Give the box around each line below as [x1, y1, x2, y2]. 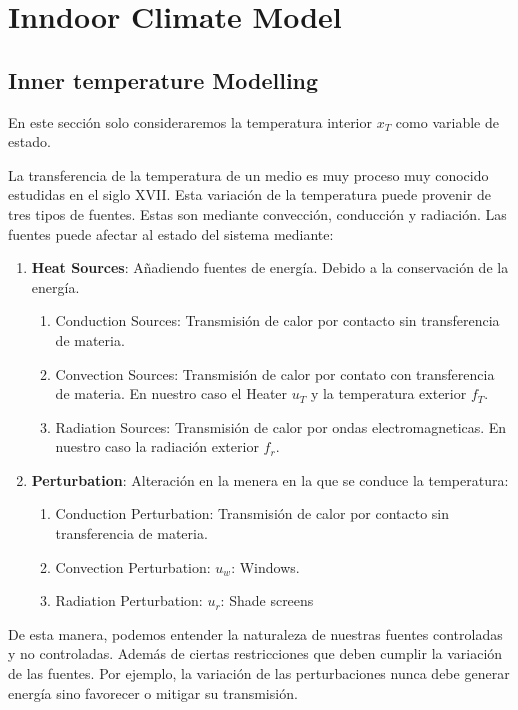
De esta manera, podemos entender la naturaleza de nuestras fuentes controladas [8, 623, 503, 644]
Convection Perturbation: [55, 556, 211, 577]
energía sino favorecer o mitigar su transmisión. [8, 682, 298, 703]
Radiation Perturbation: [55, 590, 203, 611]
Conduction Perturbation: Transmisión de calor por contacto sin [55, 503, 450, 524]
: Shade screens [220, 590, 314, 611]
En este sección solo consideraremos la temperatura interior [8, 111, 372, 132]
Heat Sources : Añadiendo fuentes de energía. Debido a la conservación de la [31, 257, 509, 278]
